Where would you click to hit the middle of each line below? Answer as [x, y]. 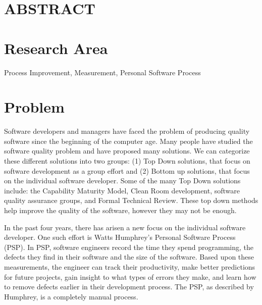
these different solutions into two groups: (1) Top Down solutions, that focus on [127, 161]
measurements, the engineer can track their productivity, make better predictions [130, 266]
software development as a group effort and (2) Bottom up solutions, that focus [127, 170]
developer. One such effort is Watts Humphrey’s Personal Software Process [120, 237]
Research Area [56, 48]
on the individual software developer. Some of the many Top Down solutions [122, 181]
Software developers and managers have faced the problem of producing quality [127, 131]
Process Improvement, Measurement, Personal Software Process [102, 72]
